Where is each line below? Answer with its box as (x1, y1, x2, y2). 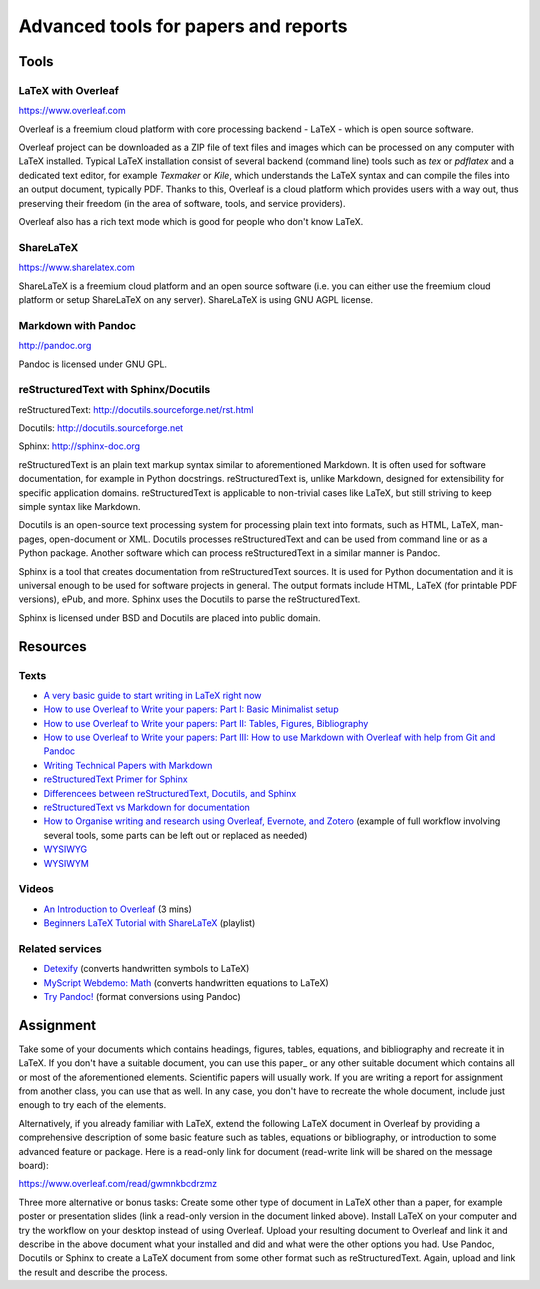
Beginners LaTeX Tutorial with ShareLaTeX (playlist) (43, 917, 256, 929)
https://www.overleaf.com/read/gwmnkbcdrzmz (18, 1178, 218, 1190)
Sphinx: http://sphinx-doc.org (18, 440, 140, 452)
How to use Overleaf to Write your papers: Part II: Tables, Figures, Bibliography (43, 717, 369, 729)
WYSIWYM (43, 857, 89, 869)
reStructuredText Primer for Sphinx (43, 773, 189, 785)
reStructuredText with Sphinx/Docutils (18, 383, 211, 397)
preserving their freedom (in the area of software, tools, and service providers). (18, 197, 346, 209)
